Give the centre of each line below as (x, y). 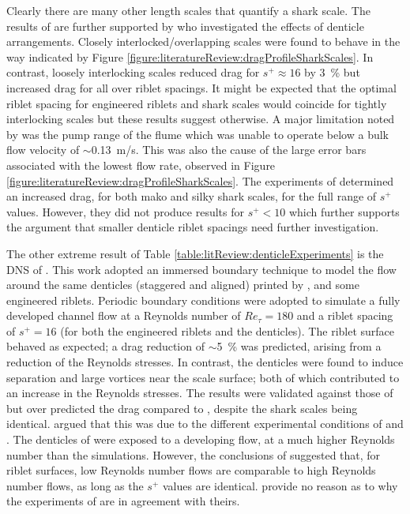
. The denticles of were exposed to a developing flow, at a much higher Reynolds (201, 439)
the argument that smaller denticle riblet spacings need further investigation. (193, 227)
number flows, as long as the (75, 485)
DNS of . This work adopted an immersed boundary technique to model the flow (201, 269)
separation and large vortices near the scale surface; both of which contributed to (203, 377)
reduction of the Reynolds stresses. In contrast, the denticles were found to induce (205, 362)
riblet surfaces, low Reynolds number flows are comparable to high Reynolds (191, 470)
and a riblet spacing (345, 315)
